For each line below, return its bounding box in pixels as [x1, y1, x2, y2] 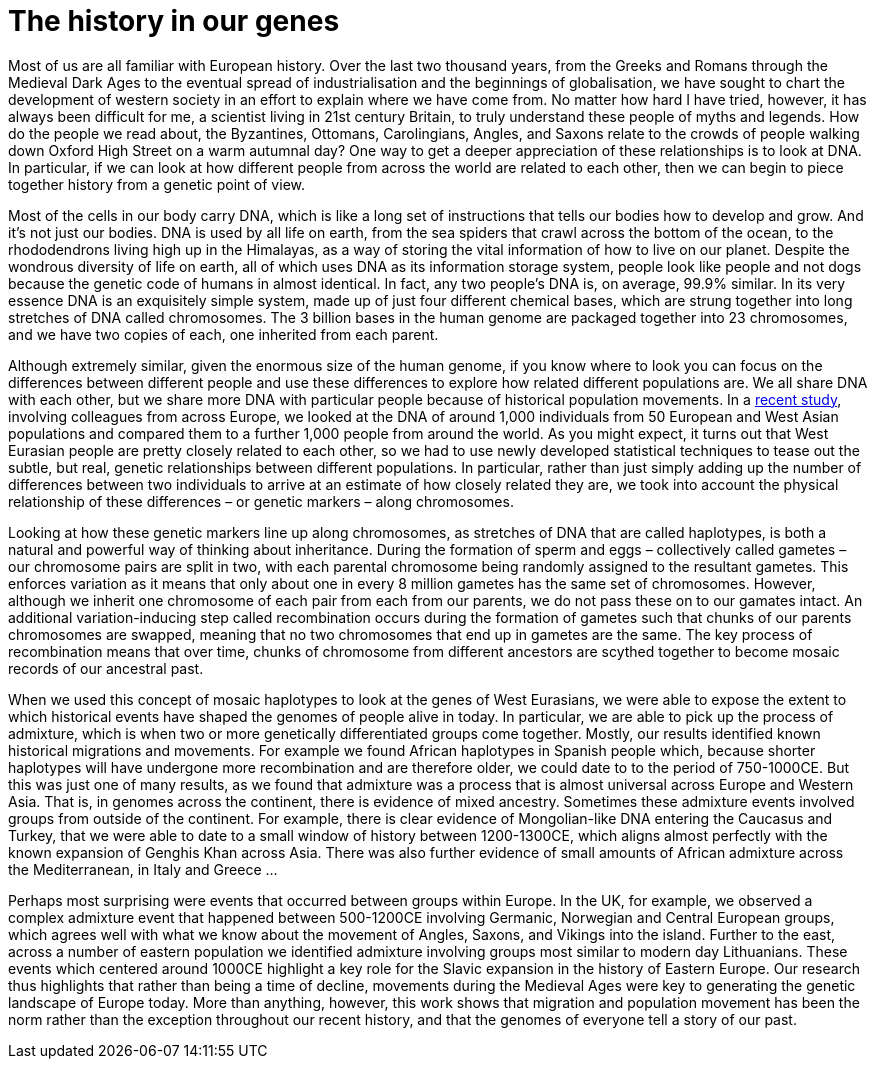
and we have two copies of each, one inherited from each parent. [8, 325, 439, 343]
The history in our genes [8, 4, 340, 38]
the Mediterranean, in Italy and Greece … [8, 860, 278, 878]
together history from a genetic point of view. [8, 175, 305, 193]
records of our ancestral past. [8, 659, 204, 677]
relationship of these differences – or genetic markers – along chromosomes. [8, 492, 514, 510]
